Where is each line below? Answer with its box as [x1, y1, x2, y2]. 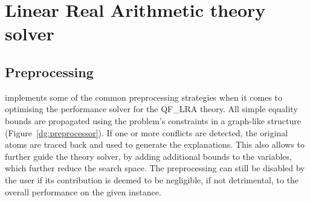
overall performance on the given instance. [5, 185, 161, 198]
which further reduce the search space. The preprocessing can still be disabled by [5, 162, 305, 174]
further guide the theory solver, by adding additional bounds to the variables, [5, 150, 292, 162]
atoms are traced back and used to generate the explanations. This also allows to [5, 138, 305, 151]
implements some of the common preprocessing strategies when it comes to [5, 90, 283, 103]
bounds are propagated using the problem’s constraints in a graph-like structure [5, 114, 301, 127]
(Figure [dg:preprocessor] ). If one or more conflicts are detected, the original [5, 126, 288, 139]
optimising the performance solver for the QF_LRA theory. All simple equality [5, 103, 298, 115]
